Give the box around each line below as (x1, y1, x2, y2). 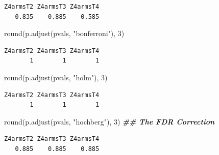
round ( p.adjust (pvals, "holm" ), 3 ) (4, 72, 108, 82)
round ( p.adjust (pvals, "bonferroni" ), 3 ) (4, 28, 125, 39)
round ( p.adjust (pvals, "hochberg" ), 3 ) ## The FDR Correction (4, 116, 215, 127)
